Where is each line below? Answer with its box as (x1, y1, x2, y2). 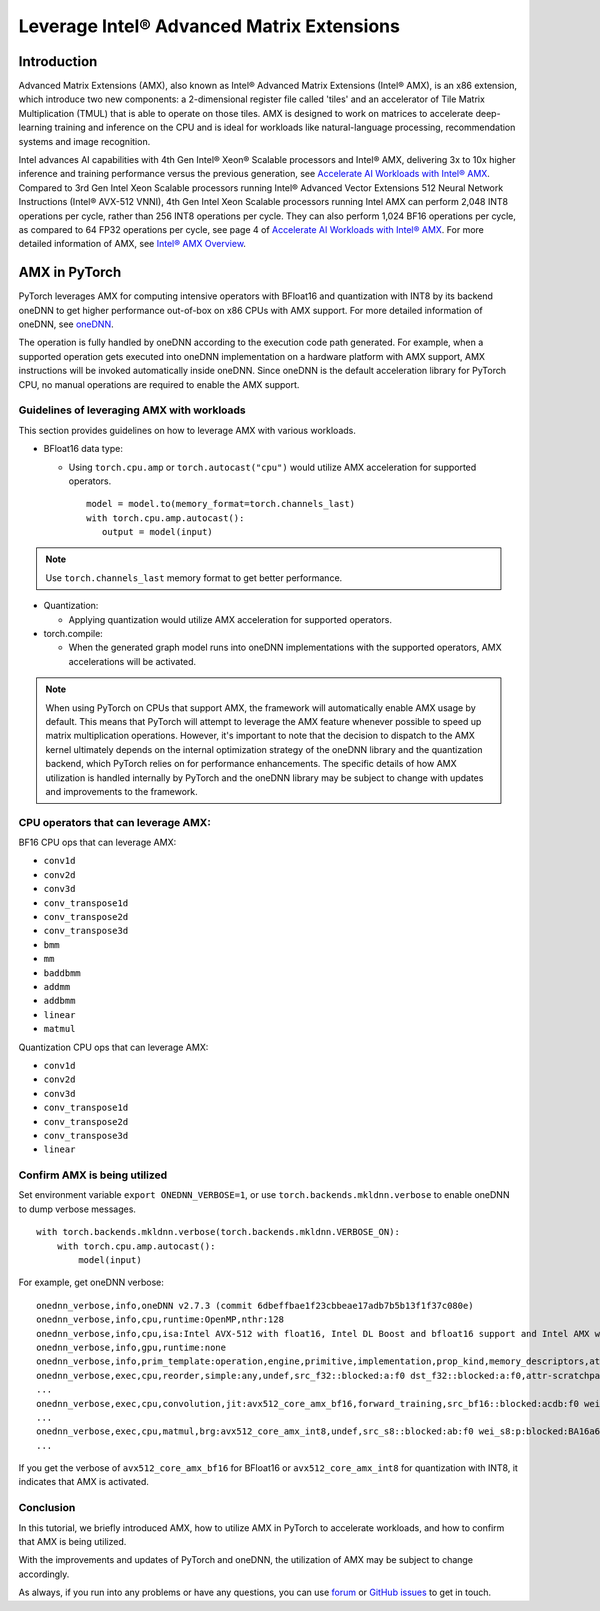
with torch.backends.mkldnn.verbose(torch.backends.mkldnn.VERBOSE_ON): (36, 1226, 400, 1238)
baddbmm (43, 967, 82, 979)
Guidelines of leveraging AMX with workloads (18, 403, 247, 417)
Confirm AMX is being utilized (18, 1168, 168, 1182)
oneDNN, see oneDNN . (18, 318, 114, 330)
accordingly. (18, 1568, 70, 1580)
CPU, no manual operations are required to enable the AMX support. (18, 378, 300, 390)
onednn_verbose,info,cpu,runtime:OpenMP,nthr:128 (36, 1314, 285, 1325)
